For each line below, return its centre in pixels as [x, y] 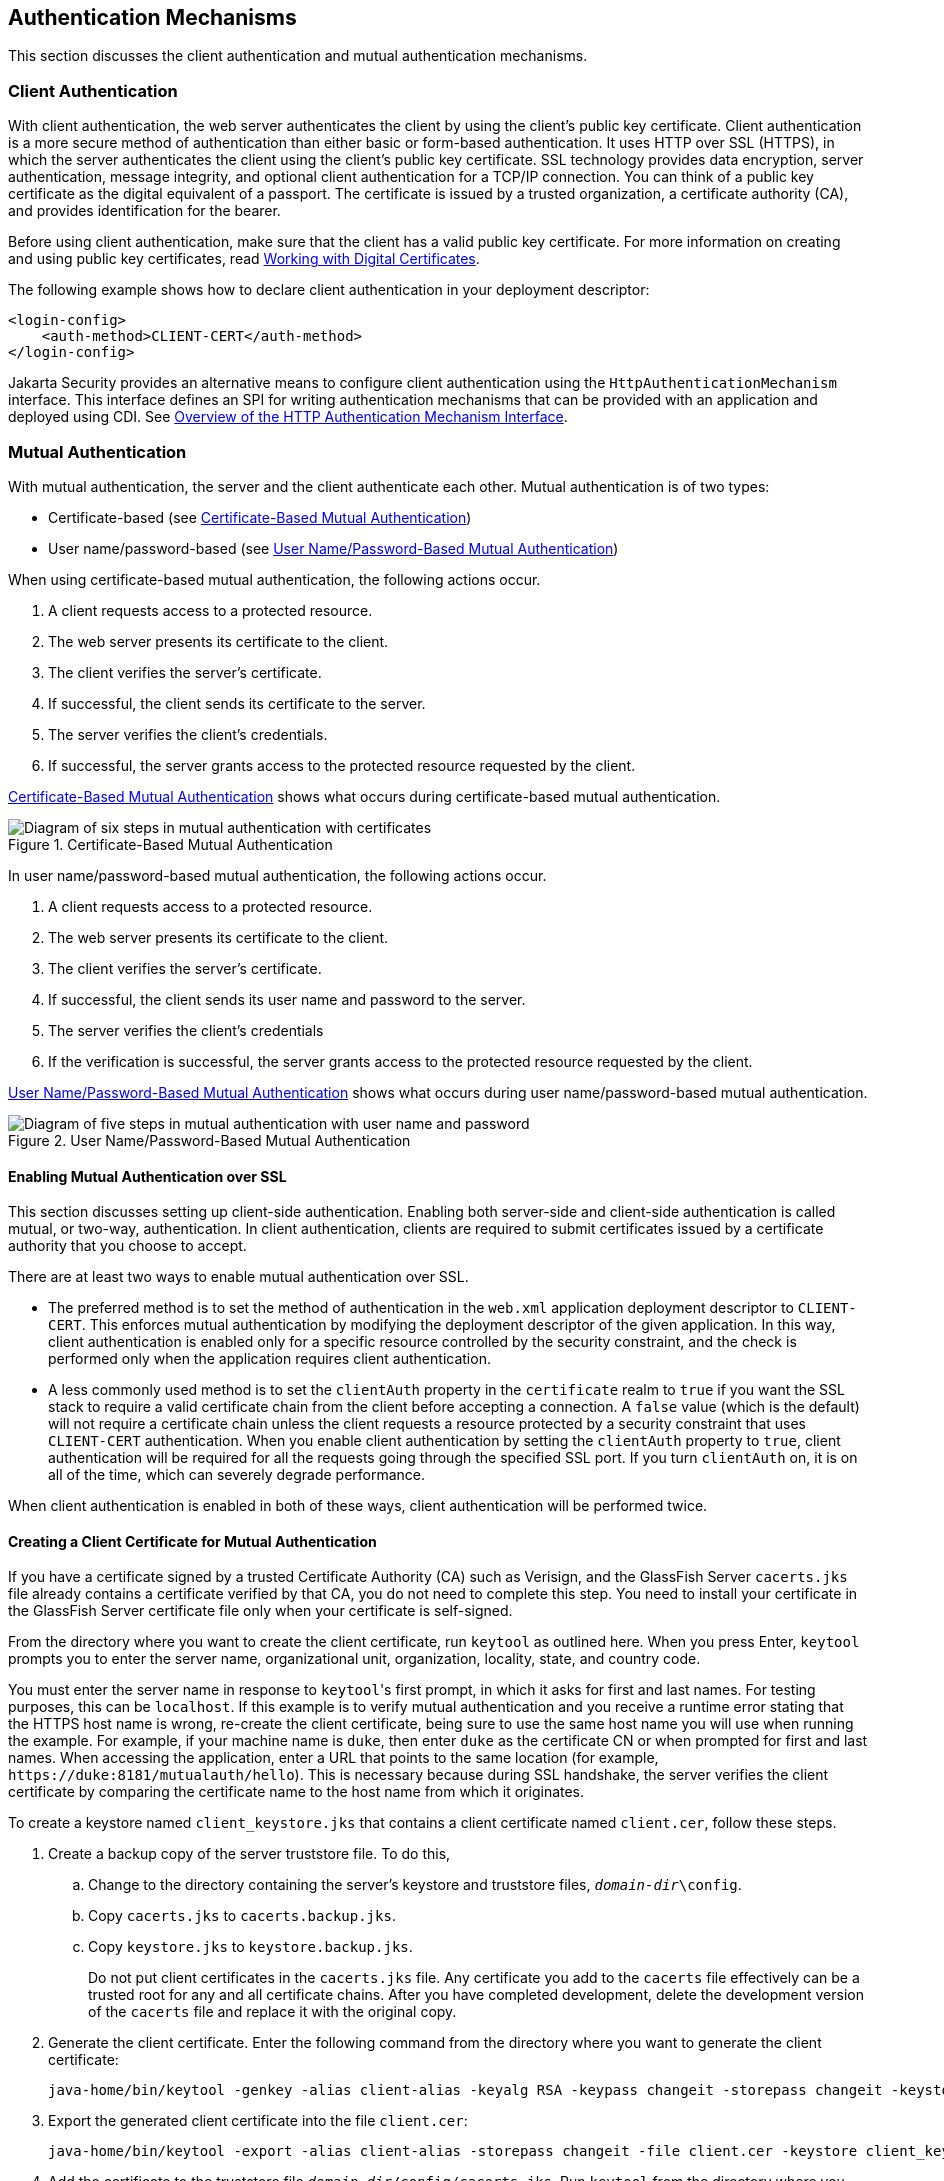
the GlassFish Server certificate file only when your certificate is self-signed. [260, 1611]
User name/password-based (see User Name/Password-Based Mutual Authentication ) [333, 548]
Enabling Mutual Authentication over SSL [147, 1176]
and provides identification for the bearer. [144, 211]
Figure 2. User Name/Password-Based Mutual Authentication [209, 1140]
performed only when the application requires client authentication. [269, 1359]
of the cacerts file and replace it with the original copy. [272, 2012]
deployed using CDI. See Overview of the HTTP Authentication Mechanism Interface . [288, 417]
